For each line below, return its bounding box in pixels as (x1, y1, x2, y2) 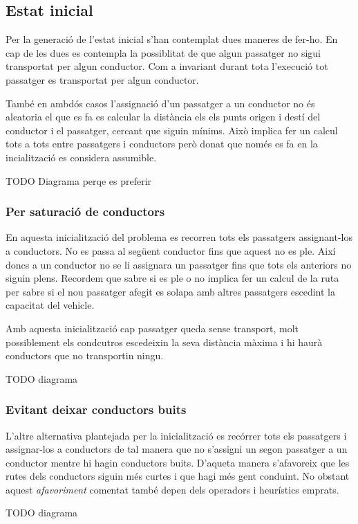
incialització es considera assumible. (6, 150, 157, 164)
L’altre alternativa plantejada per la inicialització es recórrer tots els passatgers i (6, 428, 347, 442)
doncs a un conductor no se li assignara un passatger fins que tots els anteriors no (6, 257, 352, 271)
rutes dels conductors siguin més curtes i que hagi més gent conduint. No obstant (6, 469, 350, 483)
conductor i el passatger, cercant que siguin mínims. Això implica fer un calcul (6, 123, 338, 137)
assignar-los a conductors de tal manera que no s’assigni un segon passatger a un (6, 442, 348, 456)
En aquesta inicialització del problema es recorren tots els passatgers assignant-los (6, 230, 352, 244)
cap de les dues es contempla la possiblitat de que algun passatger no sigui (6, 45, 321, 60)
